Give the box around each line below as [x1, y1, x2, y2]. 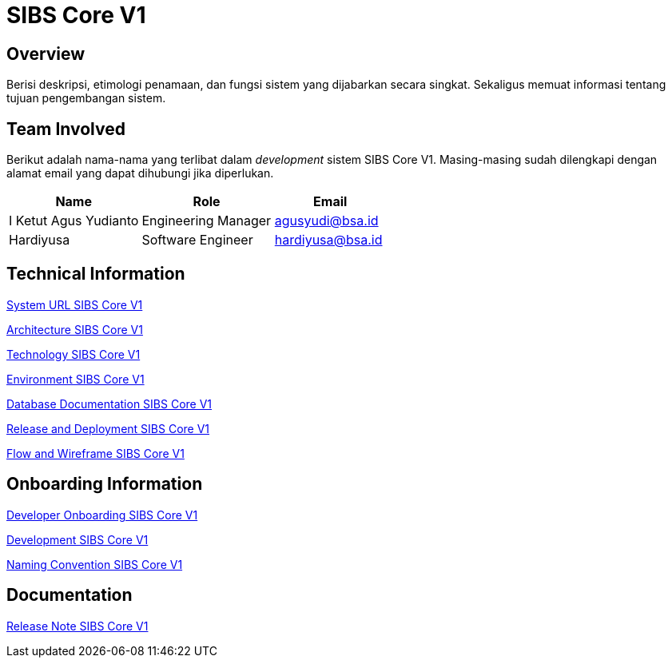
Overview [6, 43, 85, 64]
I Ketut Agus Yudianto [9, 213, 139, 229]
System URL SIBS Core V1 [6, 297, 143, 312]
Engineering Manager [141, 213, 272, 229]
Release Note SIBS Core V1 [6, 618, 149, 633]
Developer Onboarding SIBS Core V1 [6, 507, 198, 522]
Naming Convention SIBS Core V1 [6, 557, 183, 571]
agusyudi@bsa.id [274, 213, 379, 229]
